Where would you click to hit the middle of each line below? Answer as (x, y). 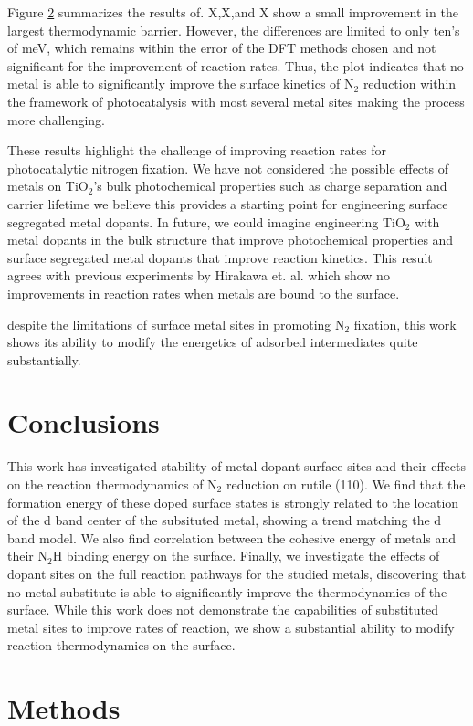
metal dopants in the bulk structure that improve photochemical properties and (231, 240)
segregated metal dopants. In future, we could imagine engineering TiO (206, 221)
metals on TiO (48, 186)
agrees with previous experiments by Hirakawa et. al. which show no (199, 275)
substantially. (44, 359)
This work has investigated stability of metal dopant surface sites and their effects (236, 466)
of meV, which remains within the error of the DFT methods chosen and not (222, 48)
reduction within (410, 84)
